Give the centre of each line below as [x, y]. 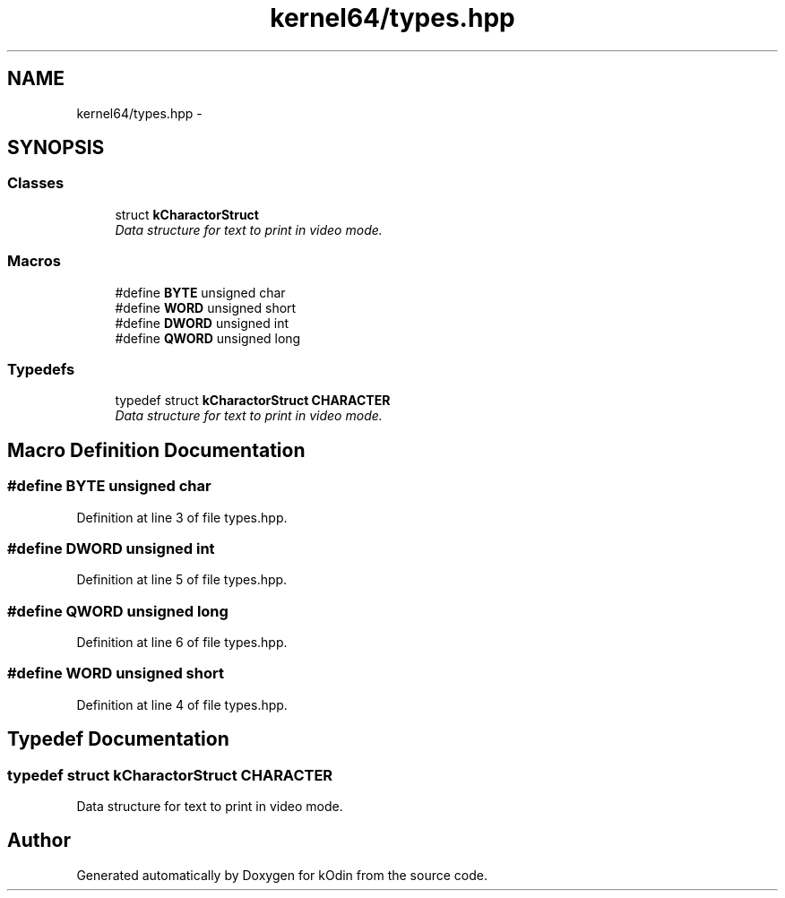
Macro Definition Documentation [156, 450]
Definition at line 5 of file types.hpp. [182, 580]
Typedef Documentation [118, 739]
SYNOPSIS [56, 148]
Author [39, 841]
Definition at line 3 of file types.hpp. [182, 517]
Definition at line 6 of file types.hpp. [182, 643]
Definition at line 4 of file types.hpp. [182, 704]
